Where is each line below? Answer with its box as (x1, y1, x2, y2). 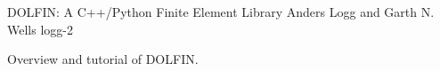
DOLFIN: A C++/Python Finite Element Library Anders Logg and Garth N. (7, 3, 435, 20)
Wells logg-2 (7, 20, 73, 38)
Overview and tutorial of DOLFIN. (7, 50, 199, 68)
